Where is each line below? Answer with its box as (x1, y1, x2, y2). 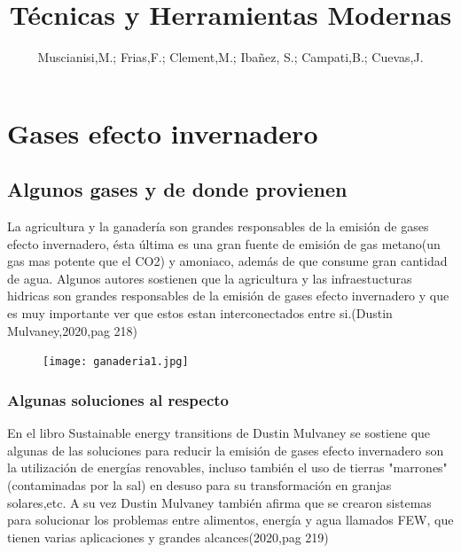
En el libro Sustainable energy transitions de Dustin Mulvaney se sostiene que (7, 424, 431, 442)
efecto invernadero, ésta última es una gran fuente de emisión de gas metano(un (7, 234, 441, 253)
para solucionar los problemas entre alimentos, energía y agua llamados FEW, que (7, 510, 454, 529)
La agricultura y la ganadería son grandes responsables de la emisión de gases (7, 217, 429, 236)
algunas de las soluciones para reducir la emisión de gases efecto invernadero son (7, 440, 444, 459)
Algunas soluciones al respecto (7, 388, 229, 410)
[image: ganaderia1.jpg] (43, 355, 189, 369)
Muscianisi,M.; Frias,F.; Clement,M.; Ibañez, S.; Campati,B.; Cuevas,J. (37, 48, 424, 66)
